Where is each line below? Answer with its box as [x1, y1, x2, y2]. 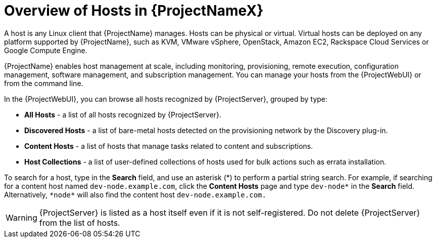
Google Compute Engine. [4, 46, 87, 55]
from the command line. [4, 78, 83, 88]
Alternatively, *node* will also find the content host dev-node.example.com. [4, 190, 266, 199]
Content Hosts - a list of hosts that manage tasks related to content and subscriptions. [24, 141, 313, 150]
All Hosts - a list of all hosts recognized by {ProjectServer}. [24, 110, 222, 119]
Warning [6, 212, 37, 223]
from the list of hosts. [39, 217, 120, 228]
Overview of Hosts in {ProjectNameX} [4, 2, 264, 19]
